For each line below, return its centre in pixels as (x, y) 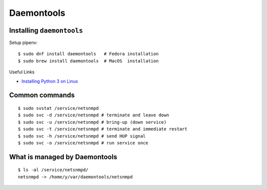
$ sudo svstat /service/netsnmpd (58, 108)
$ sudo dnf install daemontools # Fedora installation (89, 54)
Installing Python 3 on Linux (50, 81)
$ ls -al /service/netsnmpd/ (53, 170)
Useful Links (22, 72)
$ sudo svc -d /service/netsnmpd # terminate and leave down (93, 115)
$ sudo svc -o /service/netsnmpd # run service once (83, 143)
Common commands (42, 95)
